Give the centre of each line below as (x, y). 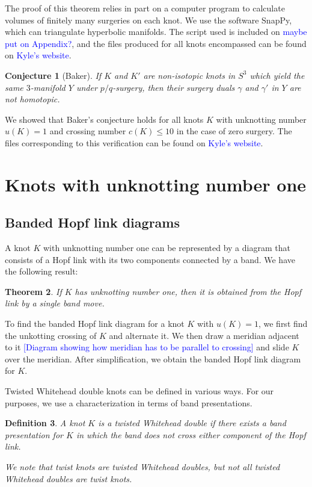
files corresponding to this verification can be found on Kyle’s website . (134, 142)
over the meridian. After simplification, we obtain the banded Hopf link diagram (153, 358)
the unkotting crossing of (51, 335)
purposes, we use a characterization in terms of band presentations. (129, 402)
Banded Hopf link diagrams (92, 222)
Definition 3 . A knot (45, 423)
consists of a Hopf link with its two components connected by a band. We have (150, 259)
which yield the (277, 75)
